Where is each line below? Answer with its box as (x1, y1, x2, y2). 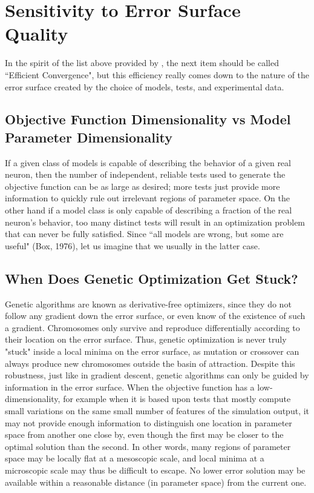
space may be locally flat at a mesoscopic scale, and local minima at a (5, 452, 264, 464)
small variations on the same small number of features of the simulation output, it (5, 404, 310, 417)
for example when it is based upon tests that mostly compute (63, 392, 291, 405)
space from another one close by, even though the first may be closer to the (5, 428, 284, 441)
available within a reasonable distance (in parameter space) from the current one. (5, 475, 307, 488)
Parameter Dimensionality (5, 127, 173, 146)
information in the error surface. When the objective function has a (5, 380, 255, 393)
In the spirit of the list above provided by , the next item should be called (5, 56, 279, 69)
